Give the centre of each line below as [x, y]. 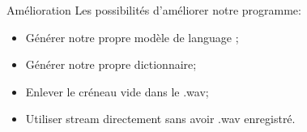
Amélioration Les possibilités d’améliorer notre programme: [154, 10]
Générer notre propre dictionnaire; [111, 64]
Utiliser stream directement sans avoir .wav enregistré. [160, 119]
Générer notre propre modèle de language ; [132, 37]
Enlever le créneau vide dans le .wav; [117, 91]
